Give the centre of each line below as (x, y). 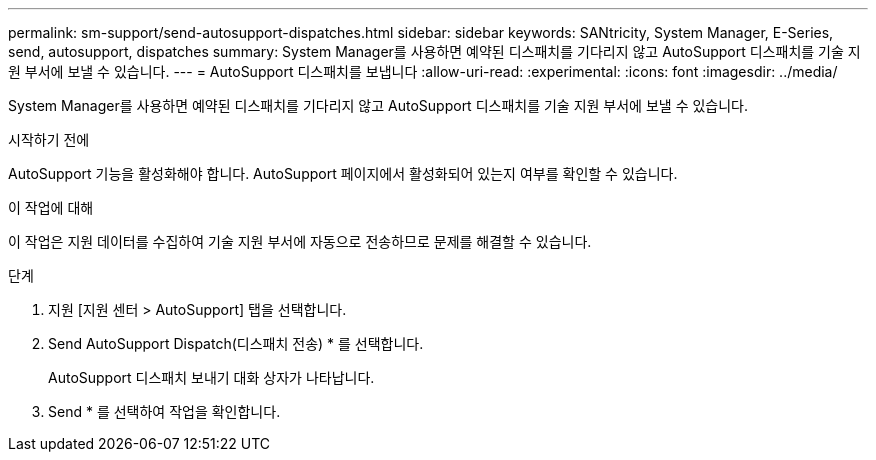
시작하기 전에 (49, 139)
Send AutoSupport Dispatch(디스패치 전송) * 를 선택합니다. (236, 343)
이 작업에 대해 (51, 207)
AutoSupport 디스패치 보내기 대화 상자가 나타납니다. (211, 377)
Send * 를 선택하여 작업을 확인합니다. (164, 411)
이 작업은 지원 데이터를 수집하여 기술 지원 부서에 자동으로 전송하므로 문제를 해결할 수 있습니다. (300, 241)
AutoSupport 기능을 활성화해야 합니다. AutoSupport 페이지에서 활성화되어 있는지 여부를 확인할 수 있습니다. (343, 173)
